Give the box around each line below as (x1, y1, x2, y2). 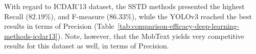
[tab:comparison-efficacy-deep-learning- (118, 21, 240, 31)
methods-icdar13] (4, 30, 58, 41)
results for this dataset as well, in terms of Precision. (4, 40, 169, 51)
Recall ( (4, 11, 29, 21)
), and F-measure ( (51, 11, 110, 21)
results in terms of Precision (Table (4, 21, 114, 31)
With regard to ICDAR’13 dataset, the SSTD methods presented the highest (4, 1, 245, 11)
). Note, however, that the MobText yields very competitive (57, 30, 245, 41)
